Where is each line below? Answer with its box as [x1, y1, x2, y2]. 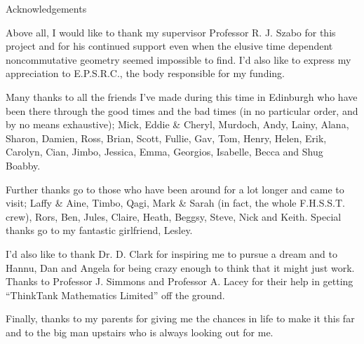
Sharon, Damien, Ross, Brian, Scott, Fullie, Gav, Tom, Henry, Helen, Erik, [6, 130, 327, 145]
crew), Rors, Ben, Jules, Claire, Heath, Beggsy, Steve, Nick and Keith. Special [6, 209, 342, 223]
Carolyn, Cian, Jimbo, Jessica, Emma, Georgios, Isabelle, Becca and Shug [6, 144, 323, 159]
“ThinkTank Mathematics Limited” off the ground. [6, 287, 225, 302]
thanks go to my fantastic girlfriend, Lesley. [6, 223, 193, 238]
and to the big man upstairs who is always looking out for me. [6, 324, 274, 339]
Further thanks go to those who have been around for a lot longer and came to [6, 181, 344, 196]
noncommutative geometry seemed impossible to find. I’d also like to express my [6, 52, 351, 67]
